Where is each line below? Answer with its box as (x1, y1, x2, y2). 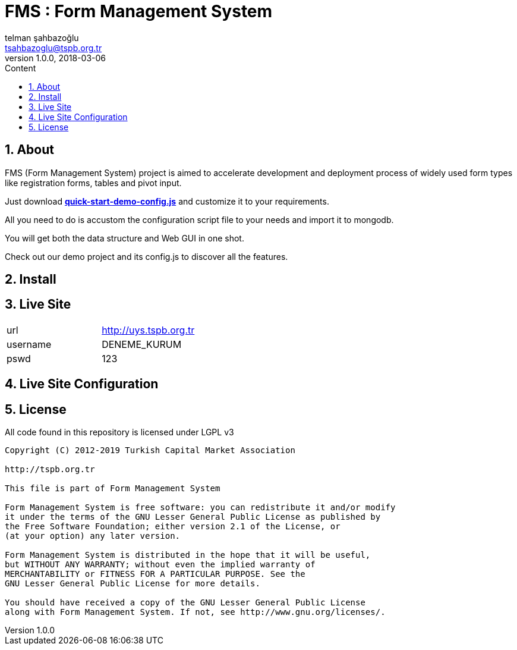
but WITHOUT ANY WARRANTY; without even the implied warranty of (5, 560, 316, 570)
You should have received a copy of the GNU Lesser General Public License (5, 598, 365, 608)
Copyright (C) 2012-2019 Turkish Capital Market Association (5, 445, 295, 456)
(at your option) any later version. (5, 531, 181, 541)
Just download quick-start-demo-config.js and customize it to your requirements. (5, 196, 329, 206)
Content (5, 62, 36, 73)
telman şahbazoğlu (5, 32, 79, 43)
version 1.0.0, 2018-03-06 (5, 52, 106, 63)
